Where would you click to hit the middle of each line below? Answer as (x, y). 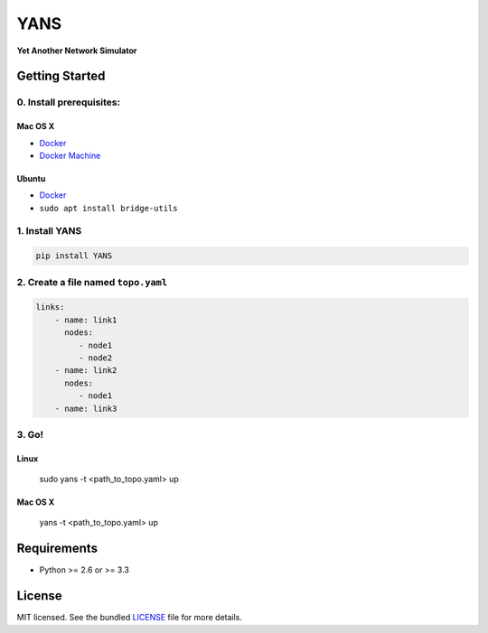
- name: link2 (86, 371)
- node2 (95, 358)
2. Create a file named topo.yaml (92, 282)
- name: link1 (86, 320)
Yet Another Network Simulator (77, 51)
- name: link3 (86, 408)
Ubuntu (31, 178)
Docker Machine (70, 155)
